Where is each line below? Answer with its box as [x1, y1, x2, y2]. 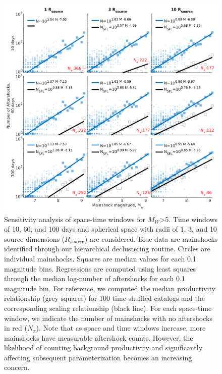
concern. [4, 362, 30, 372]
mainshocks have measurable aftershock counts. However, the [4, 332, 193, 343]
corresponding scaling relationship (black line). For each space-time [4, 302, 212, 313]
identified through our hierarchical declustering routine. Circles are [4, 243, 210, 254]
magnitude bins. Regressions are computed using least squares [4, 263, 196, 274]
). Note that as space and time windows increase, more [36, 323, 206, 333]
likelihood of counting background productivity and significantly [4, 342, 203, 353]
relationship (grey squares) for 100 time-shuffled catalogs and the [4, 293, 205, 303]
